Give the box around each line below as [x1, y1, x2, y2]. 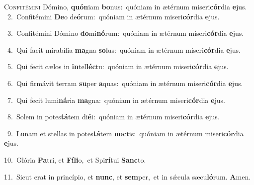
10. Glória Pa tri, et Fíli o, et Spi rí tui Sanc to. [4, 154, 146, 165]
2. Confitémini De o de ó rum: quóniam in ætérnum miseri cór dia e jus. [7, 11, 220, 21]
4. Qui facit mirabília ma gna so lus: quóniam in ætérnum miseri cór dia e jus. [7, 44, 241, 55]
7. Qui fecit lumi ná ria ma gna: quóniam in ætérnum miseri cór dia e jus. [7, 94, 225, 105]
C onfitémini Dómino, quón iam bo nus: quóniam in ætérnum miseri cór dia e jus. [4, 1, 247, 11]
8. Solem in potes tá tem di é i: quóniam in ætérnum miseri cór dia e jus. [7, 111, 220, 122]
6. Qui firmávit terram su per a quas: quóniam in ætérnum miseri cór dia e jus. [7, 78, 243, 88]
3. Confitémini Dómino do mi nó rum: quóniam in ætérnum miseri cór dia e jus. [7, 28, 244, 38]
